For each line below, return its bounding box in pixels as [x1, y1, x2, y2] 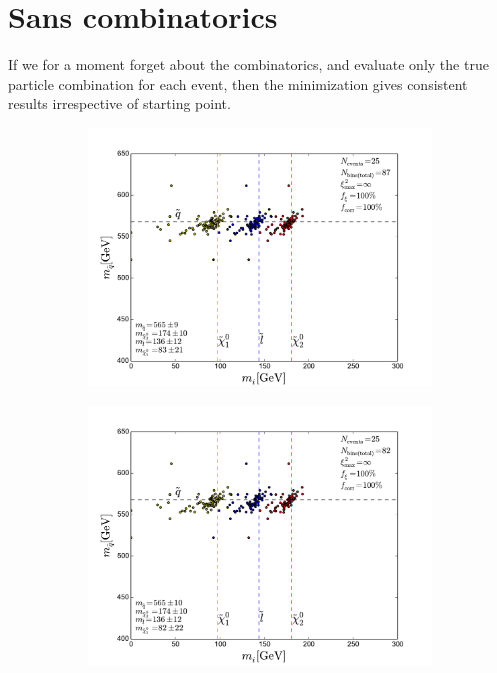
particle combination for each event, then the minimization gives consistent [8, 73, 468, 94]
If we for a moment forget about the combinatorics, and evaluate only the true [8, 54, 489, 75]
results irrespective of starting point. [8, 93, 231, 114]
